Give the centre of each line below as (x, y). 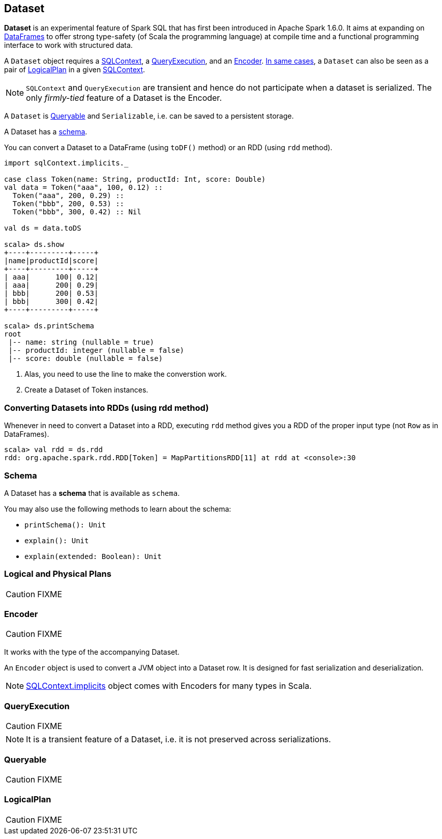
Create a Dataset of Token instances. (86, 390)
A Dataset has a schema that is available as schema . (92, 493)
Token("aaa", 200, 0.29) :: (68, 196)
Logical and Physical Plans (58, 574)
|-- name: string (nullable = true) (81, 342)
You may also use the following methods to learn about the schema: (118, 509)
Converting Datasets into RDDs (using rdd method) (107, 408)
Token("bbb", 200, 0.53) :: (68, 204)
